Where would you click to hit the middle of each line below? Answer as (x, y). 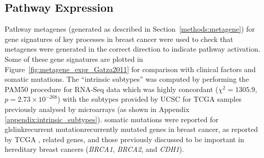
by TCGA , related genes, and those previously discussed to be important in (125, 139)
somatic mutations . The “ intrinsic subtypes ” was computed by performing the (127, 79)
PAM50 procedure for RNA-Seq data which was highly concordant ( (112, 89)
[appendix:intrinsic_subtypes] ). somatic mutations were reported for (112, 119)
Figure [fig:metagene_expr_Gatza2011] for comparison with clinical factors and (130, 69)
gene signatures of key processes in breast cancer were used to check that (119, 39)
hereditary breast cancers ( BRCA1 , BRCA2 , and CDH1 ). (94, 149)
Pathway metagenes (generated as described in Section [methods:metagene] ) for (130, 29)
